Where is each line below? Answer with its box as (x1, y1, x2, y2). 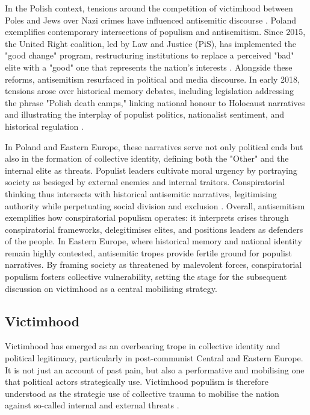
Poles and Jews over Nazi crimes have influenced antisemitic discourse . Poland (5, 13, 297, 26)
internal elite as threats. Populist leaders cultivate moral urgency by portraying (5, 163, 297, 176)
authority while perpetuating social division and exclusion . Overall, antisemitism (5, 199, 305, 212)
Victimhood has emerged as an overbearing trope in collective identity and (5, 340, 281, 352)
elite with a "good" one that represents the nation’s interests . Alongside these (5, 60, 293, 73)
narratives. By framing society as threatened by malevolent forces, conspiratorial (5, 258, 302, 271)
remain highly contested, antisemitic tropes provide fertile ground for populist (5, 246, 292, 259)
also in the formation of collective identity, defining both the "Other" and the (5, 152, 289, 165)
